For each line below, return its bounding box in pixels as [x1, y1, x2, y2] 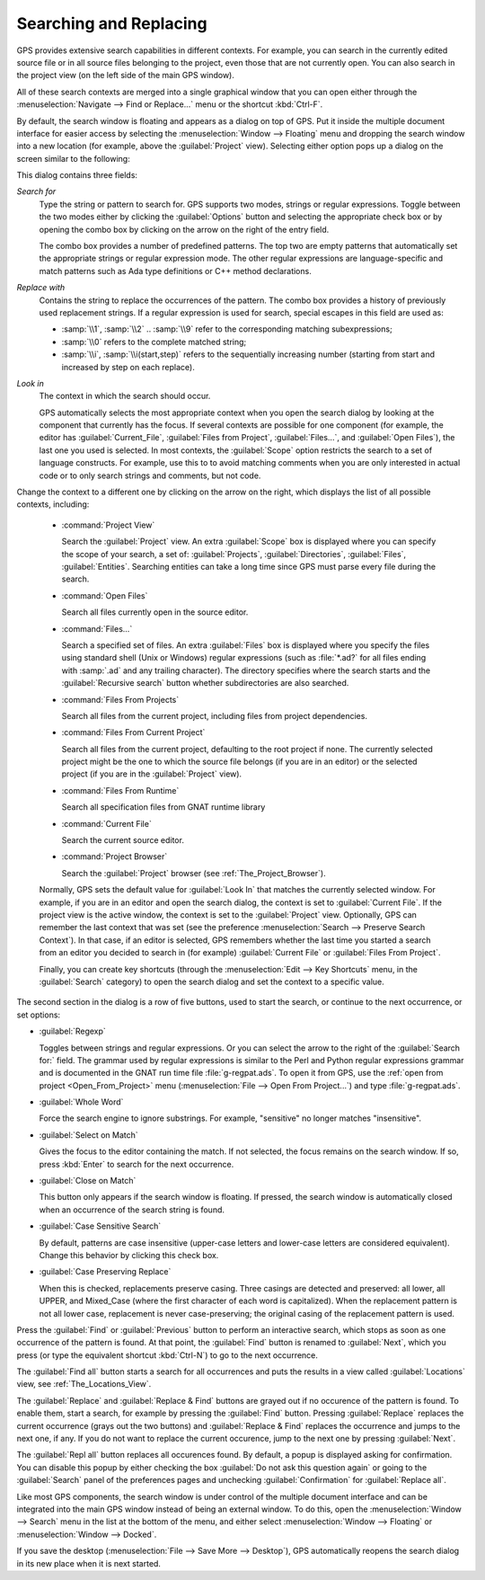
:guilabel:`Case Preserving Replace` [39, 1266, 172, 1277]
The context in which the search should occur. [39, 391, 211, 402]
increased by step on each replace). [61, 361, 195, 372]
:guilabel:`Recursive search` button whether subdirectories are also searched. [61, 678, 349, 688]
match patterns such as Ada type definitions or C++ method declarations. [39, 265, 312, 276]
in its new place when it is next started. [16, 1558, 162, 1568]
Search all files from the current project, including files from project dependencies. [61, 710, 368, 721]
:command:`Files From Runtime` [61, 785, 180, 795]
